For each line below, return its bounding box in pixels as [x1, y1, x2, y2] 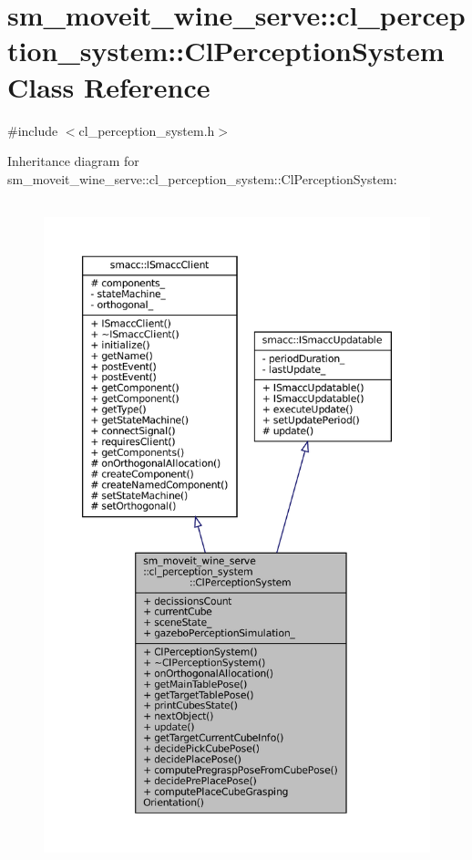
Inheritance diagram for [7, 151, 139, 171]
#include [7, 120, 58, 140]
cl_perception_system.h [78, 120, 215, 140]
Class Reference [7, 67, 210, 105]
